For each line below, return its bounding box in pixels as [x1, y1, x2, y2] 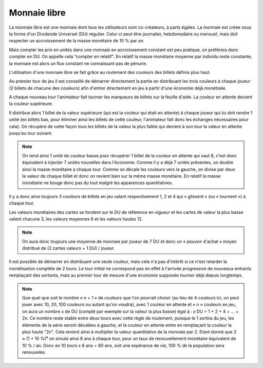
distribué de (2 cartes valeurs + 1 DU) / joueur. [22, 245, 115, 251]
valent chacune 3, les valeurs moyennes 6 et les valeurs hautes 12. [9, 216, 143, 221]
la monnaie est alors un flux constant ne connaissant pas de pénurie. [9, 60, 148, 66]
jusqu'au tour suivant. [9, 130, 53, 136]
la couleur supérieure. [9, 101, 53, 107]
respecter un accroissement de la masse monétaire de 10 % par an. [9, 38, 145, 44]
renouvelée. [22, 350, 46, 355]
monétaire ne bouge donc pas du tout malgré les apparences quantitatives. [22, 180, 173, 186]
